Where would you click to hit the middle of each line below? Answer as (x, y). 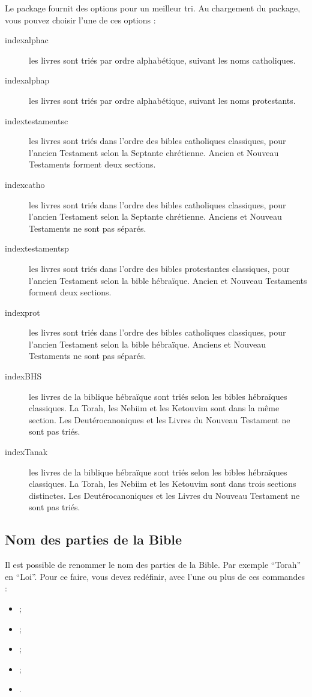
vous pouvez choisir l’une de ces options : (80, 20)
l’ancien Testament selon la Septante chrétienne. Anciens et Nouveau (155, 216)
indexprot (22, 312)
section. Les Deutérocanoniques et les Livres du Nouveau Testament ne (160, 419)
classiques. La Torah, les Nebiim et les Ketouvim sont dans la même (154, 408)
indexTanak (26, 452)
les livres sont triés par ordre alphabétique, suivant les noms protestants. (162, 100)
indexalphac (27, 40)
